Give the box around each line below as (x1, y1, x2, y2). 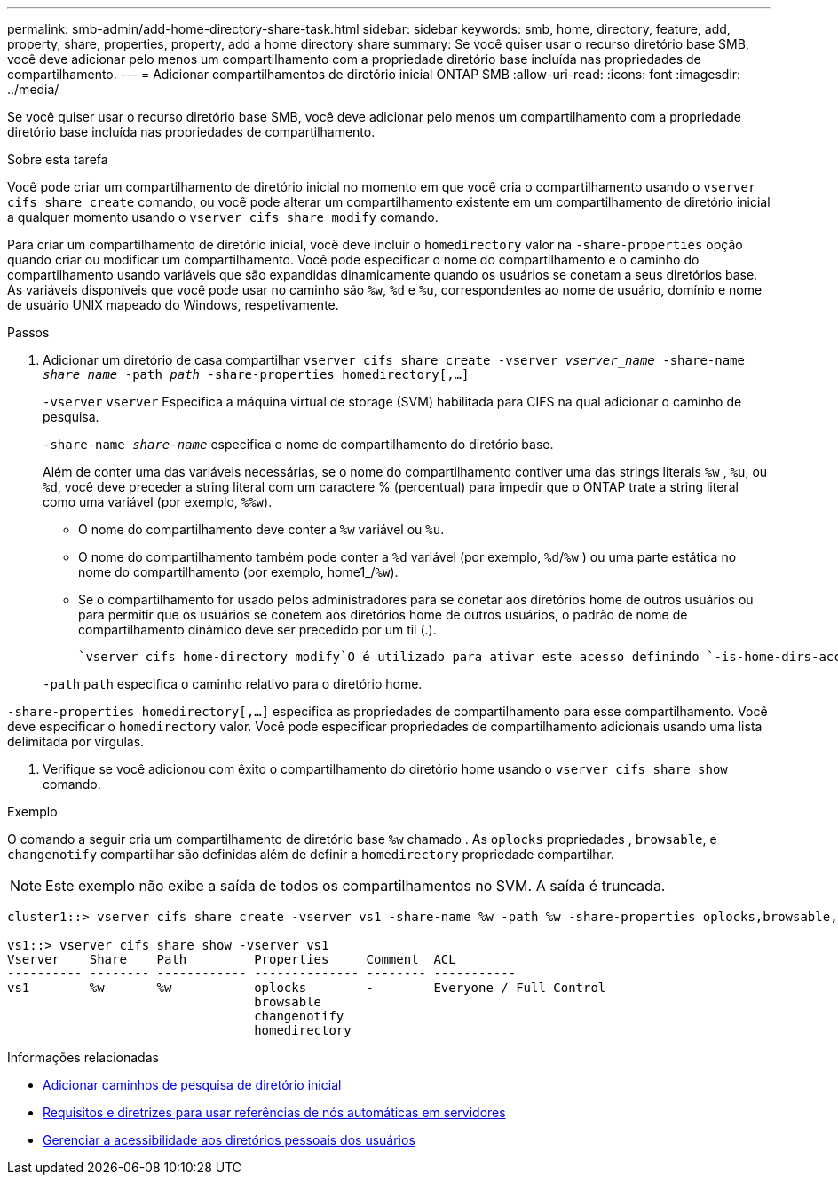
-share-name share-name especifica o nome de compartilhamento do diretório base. (43, 437, 554, 452)
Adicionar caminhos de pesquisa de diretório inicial (43, 1077, 342, 1092)
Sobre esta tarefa (7, 152, 108, 167)
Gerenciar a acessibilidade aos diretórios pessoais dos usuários (43, 1132, 415, 1147)
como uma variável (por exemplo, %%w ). (43, 494, 273, 509)
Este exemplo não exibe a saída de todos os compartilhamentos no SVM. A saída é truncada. (45, 877, 666, 894)
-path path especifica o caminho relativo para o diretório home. (43, 676, 423, 691)
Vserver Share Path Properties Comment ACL (7, 952, 456, 966)
